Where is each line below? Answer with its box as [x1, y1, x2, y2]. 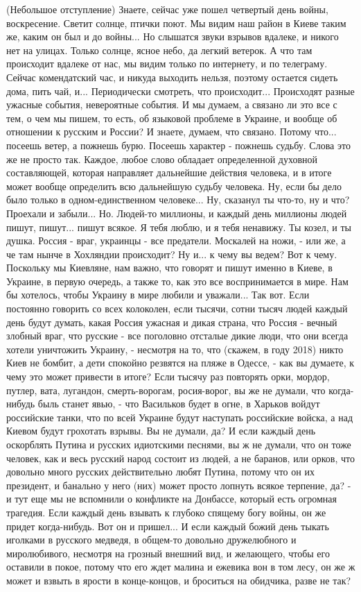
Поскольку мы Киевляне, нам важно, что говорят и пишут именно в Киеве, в [6, 260, 333, 275]
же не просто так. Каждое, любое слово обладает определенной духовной [6, 151, 318, 166]
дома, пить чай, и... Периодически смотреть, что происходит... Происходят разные [6, 83, 355, 98]
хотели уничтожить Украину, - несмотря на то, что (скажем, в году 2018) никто [6, 341, 344, 356]
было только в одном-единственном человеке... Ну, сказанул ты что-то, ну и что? [6, 192, 350, 207]
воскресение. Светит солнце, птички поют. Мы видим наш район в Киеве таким [6, 15, 346, 30]
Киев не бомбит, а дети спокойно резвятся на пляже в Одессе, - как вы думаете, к [6, 355, 354, 370]
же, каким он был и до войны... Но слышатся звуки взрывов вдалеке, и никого [6, 29, 339, 44]
